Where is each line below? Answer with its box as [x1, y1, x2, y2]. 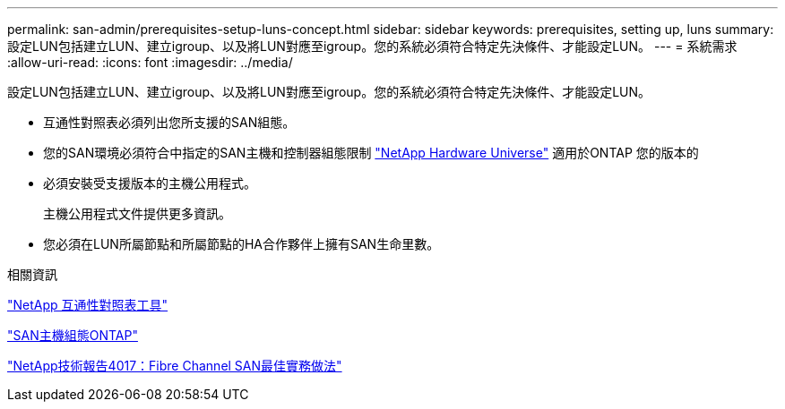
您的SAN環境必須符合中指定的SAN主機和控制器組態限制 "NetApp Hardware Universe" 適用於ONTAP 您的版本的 [43, 145, 699, 160]
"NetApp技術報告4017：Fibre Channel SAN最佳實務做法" [7, 358, 342, 373]
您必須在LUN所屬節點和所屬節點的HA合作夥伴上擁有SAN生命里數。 [43, 236, 440, 251]
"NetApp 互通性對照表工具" [7, 297, 168, 312]
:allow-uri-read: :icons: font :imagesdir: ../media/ [7, 55, 293, 70]
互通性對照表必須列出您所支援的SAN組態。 [43, 115, 296, 130]
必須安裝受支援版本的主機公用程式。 [43, 175, 256, 191]
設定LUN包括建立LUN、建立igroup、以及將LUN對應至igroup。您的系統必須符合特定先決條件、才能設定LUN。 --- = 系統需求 [7, 38, 738, 54]
